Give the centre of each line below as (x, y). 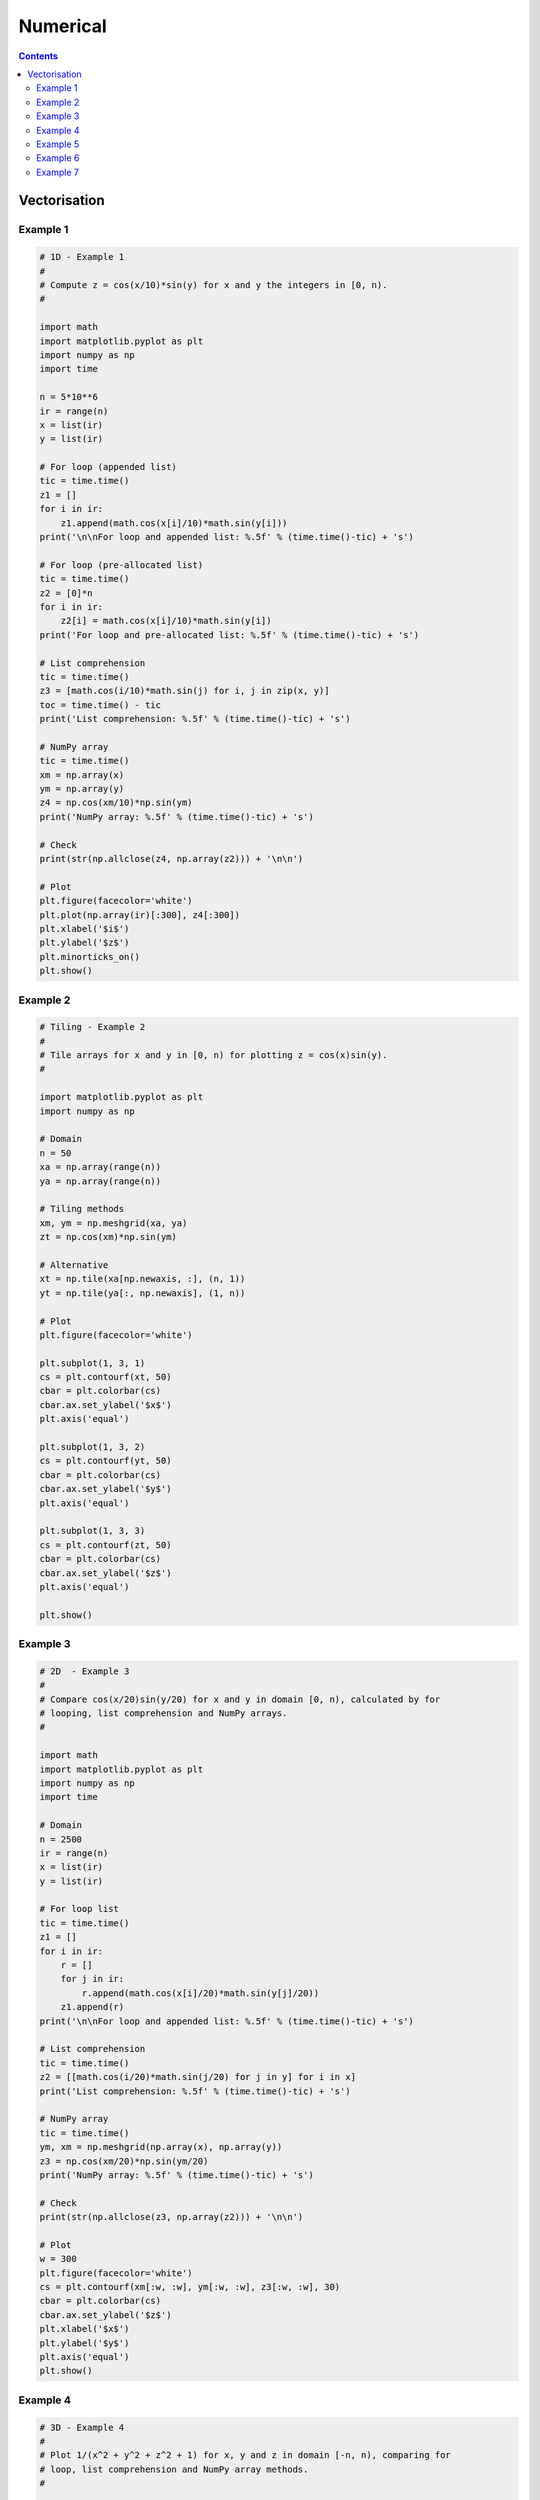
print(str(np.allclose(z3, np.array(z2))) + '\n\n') (171, 2217)
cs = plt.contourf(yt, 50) (105, 1461)
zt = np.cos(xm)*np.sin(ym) (108, 1237)
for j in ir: (92, 1979)
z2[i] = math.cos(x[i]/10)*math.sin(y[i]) (166, 621)
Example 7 (58, 172)
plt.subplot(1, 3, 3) (92, 1531)
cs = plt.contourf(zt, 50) (105, 1544)
